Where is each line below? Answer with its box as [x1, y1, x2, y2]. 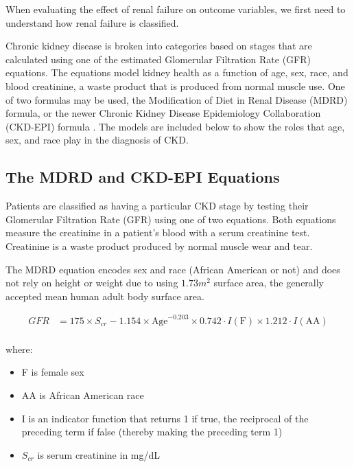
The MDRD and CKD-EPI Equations [5, 166, 280, 187]
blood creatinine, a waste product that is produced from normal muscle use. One [5, 78, 345, 93]
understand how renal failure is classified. [5, 15, 179, 30]
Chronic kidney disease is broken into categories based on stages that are [5, 38, 312, 53]
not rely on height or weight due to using [5, 275, 178, 290]
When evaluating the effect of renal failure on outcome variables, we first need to [5, 2, 346, 16]
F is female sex [21, 365, 84, 379]
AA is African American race [21, 388, 144, 402]
